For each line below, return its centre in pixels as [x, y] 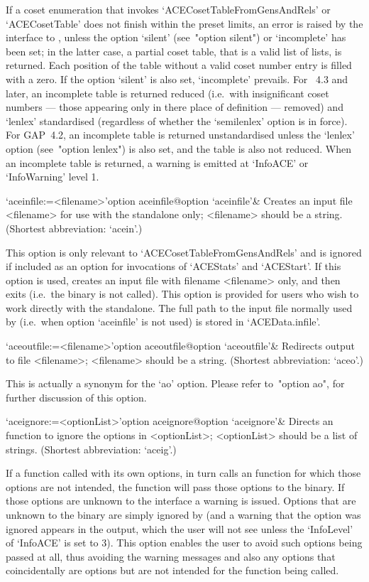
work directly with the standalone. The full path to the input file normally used [179, 307]
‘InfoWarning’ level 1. [53, 177]
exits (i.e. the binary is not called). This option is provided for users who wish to [182, 294]
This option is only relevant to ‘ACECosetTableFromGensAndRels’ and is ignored [184, 252]
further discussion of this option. [76, 397]
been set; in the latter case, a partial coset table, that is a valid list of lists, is [174, 51]
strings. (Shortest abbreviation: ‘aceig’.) [91, 449]
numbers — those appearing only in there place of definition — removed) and [175, 107]
